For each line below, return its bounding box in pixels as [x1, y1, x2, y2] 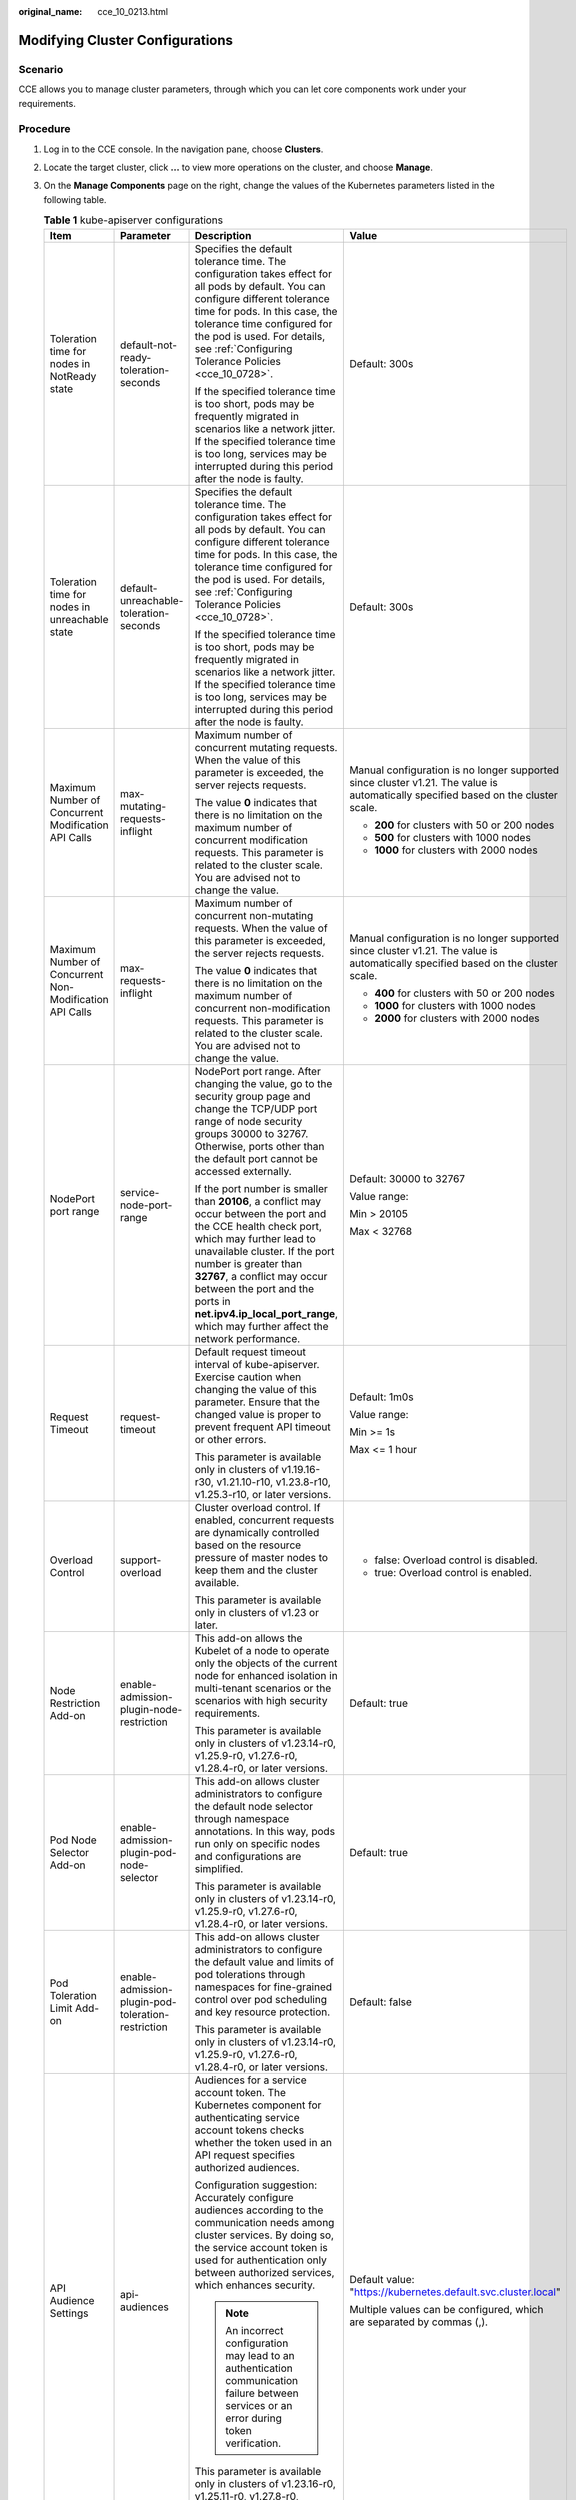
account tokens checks [194, 2123, 305, 2137]
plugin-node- [120, 1702, 183, 1716]
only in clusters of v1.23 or [194, 1605, 320, 1619]
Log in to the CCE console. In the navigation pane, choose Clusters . [43, 143, 324, 155]
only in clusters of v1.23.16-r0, [194, 2476, 337, 2490]
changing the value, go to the [194, 1076, 333, 1090]
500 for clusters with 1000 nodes [374, 830, 532, 844]
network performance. [194, 1331, 301, 1345]
